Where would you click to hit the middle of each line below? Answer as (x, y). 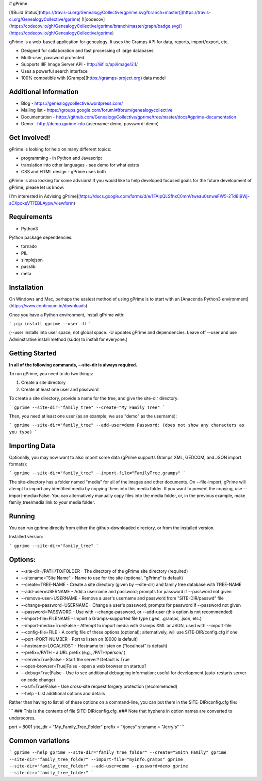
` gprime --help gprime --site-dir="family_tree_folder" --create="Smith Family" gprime (118, 753)
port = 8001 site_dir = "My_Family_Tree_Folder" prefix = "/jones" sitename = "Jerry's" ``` (97, 727)
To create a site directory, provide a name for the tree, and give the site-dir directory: (94, 399)
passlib (28, 266)
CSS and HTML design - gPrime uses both (64, 172)
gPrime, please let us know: (37, 187)
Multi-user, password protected (53, 57)
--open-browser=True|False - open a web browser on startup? (84, 666)
